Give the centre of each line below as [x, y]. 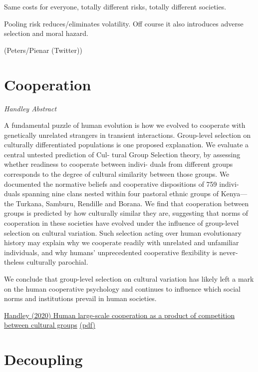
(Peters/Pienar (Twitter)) [43, 50]
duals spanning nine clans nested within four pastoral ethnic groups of [111, 193]
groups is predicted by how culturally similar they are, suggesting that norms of [126, 213]
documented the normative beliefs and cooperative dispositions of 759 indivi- [122, 184]
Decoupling [43, 359]
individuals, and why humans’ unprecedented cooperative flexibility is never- [121, 252]
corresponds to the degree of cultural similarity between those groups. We [117, 174]
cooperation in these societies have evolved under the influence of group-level [122, 223]
